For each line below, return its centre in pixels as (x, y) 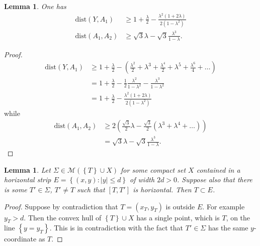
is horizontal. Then (162, 190)
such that (91, 190)
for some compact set (153, 169)
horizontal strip (28, 179)
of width (142, 179)
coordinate (20, 239)
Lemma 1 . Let (27, 169)
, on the (238, 217)
